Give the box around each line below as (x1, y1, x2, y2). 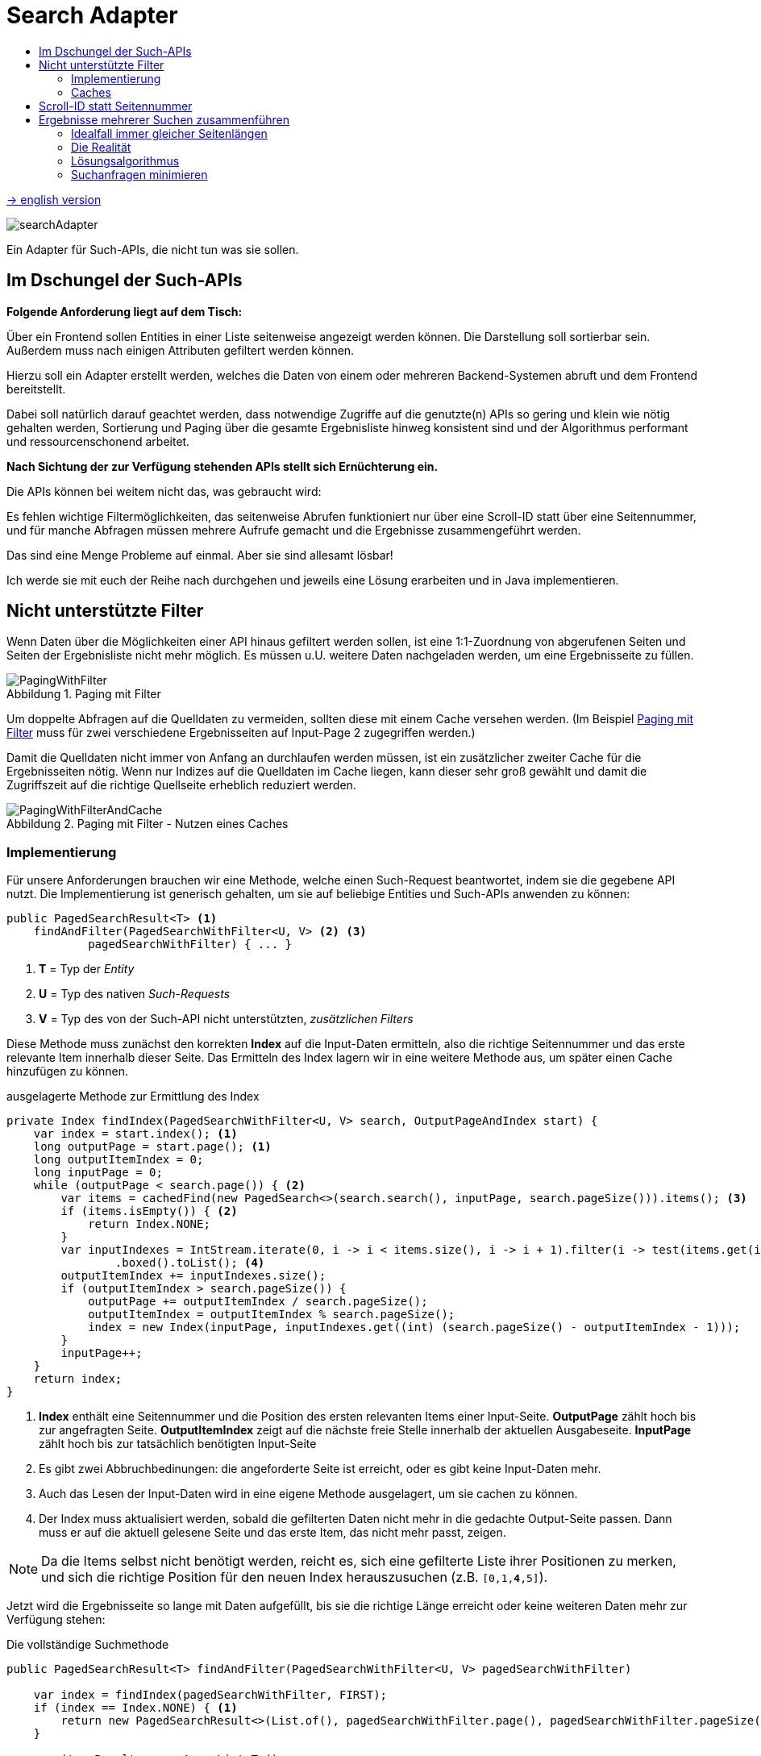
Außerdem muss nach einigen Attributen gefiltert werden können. (6, 343, 355, 357)
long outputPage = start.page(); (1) (33, 1140, 272, 1154)
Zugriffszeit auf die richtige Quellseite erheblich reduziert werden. (6, 778, 356, 793)
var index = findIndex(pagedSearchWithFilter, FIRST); (33, 1688, 388, 1702)
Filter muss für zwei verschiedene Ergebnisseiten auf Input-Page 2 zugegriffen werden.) (6, 726, 476, 740)
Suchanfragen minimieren (71, 167, 208, 181)
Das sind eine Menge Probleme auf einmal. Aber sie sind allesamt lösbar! (6, 547, 393, 562)
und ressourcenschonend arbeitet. (6, 434, 190, 448)
